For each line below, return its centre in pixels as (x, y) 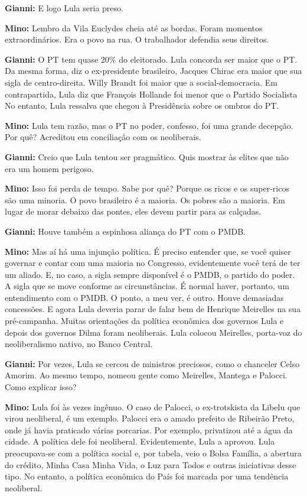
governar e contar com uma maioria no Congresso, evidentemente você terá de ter (153, 263)
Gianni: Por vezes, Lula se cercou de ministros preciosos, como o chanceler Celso (152, 363)
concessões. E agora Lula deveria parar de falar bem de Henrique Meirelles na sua (153, 309)
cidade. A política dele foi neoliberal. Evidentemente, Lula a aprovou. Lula (140, 441)
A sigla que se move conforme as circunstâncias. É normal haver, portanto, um (147, 286)
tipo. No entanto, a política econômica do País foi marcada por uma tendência (147, 476)
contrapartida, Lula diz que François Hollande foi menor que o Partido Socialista (151, 94)
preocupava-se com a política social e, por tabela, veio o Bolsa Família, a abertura (153, 453)
